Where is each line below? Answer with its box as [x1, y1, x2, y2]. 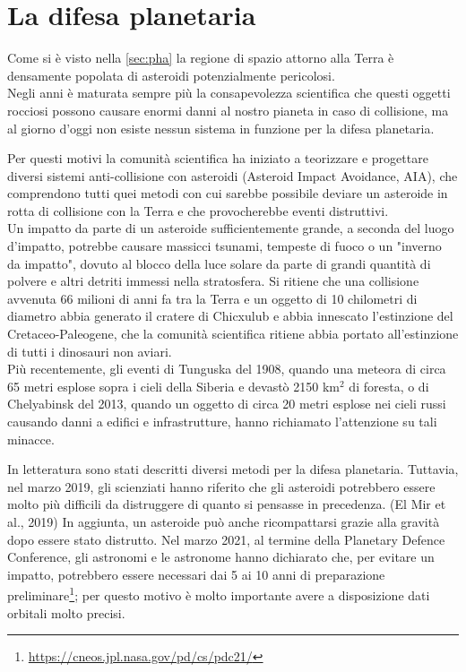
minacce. [7, 429, 55, 448]
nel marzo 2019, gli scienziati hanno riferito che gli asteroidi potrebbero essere [7, 477, 436, 495]
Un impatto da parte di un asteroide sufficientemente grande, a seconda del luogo [7, 219, 454, 237]
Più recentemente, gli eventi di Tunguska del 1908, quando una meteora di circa [7, 359, 446, 378]
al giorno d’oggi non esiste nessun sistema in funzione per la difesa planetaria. [7, 118, 435, 137]
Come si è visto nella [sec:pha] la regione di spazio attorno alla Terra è [7, 48, 394, 67]
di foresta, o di [349, 376, 429, 395]
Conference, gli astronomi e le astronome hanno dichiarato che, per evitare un [7, 547, 435, 566]
